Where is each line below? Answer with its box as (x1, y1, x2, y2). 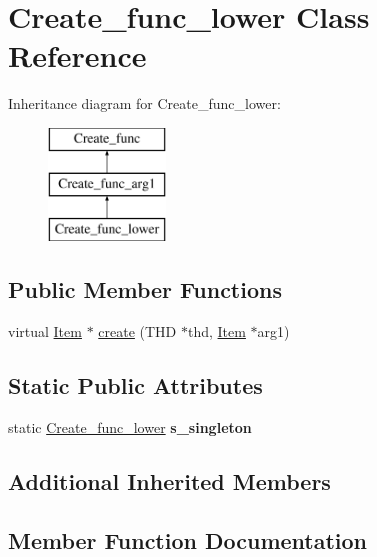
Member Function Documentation (8, 524, 368, 555)
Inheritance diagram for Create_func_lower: (8, 93, 281, 114)
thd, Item (187, 321, 246, 342)
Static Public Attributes (8, 370, 263, 401)
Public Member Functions (8, 274, 282, 305)
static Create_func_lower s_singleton (8, 416, 252, 437)
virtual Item (8, 321, 82, 342)
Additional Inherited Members (8, 465, 331, 496)
